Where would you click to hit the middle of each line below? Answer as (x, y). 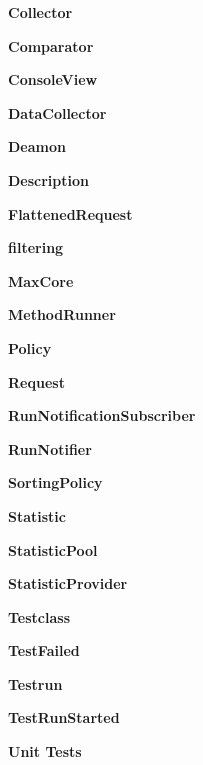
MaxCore (41, 280)
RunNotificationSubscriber (102, 415)
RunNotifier (50, 448)
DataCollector (57, 112)
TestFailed (44, 650)
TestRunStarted (64, 717)
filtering (36, 247)
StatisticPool (53, 549)
